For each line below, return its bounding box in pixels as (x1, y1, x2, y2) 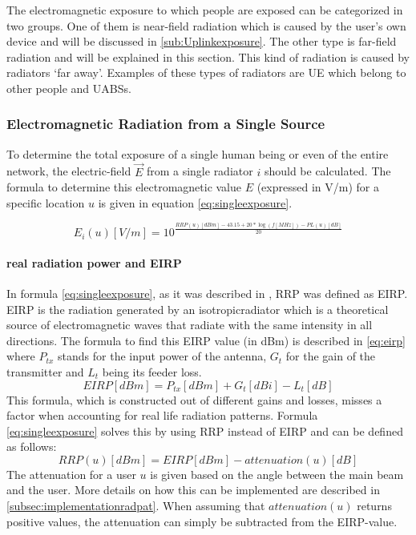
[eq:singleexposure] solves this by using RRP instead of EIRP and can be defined (6, 422, 403, 439)
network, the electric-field (6, 163, 131, 179)
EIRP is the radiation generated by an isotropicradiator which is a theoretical (6, 300, 389, 317)
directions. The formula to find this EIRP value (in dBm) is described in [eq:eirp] (6, 332, 406, 348)
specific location (6, 194, 85, 211)
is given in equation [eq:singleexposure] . (98, 194, 293, 211)
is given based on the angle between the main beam (150, 465, 404, 482)
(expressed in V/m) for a (256, 179, 379, 195)
